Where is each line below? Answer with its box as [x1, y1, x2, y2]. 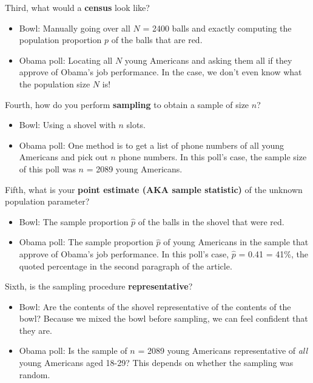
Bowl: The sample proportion [19, 215, 129, 228]
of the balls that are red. [111, 33, 203, 46]
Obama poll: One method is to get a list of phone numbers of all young [19, 138, 284, 151]
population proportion [19, 33, 102, 46]
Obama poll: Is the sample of [19, 344, 127, 357]
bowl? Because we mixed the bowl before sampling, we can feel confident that [19, 312, 308, 325]
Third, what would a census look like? [5, 1, 150, 13]
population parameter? [5, 195, 90, 208]
